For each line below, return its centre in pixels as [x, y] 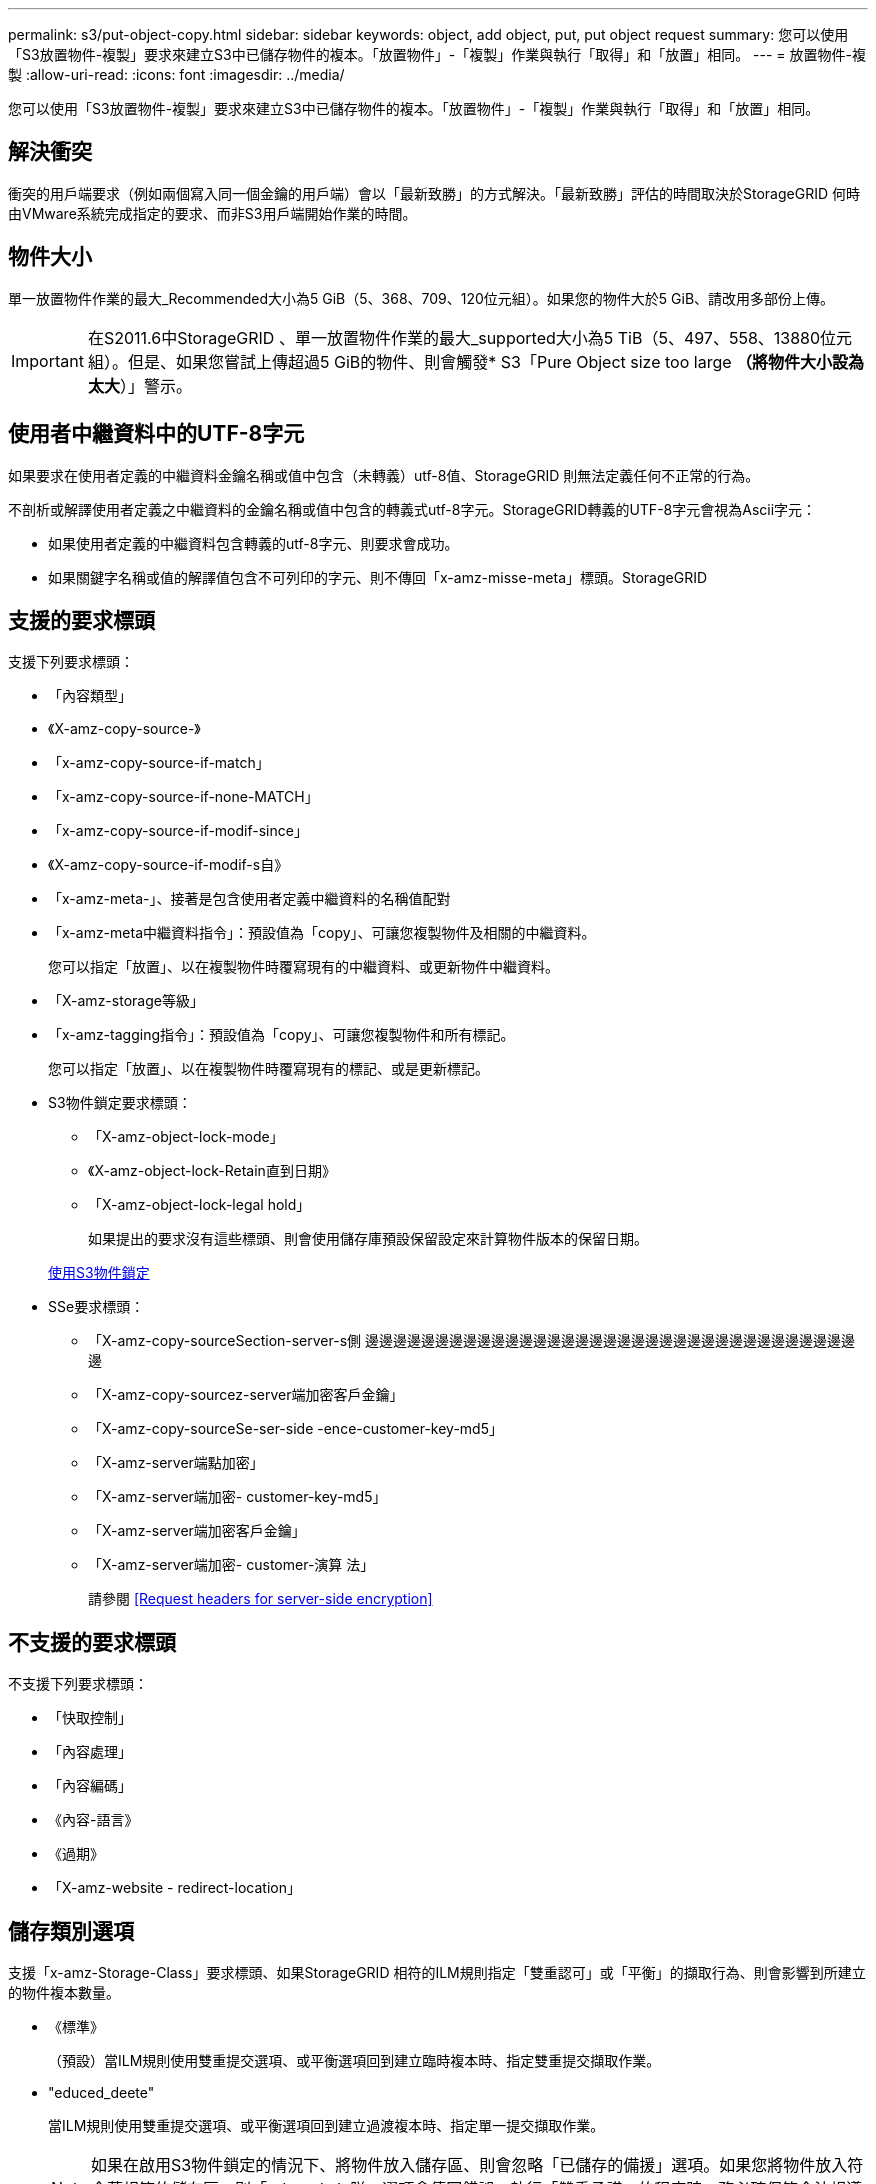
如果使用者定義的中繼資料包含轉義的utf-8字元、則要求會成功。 [253, 543]
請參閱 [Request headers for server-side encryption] [260, 1599]
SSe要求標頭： [96, 1307]
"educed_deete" [101, 2093]
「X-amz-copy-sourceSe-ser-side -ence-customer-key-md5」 [295, 1429]
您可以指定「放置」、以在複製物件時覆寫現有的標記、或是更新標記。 [268, 1069]
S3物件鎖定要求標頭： [120, 1103]
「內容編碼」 [90, 1786]
